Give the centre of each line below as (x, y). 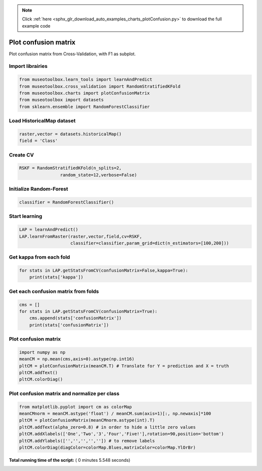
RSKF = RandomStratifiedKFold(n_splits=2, (70, 168)
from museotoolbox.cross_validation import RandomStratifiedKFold (100, 86)
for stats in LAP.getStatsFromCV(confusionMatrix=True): (88, 311)
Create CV (21, 155)
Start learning (25, 216)
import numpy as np (42, 352)
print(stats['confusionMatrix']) (69, 325)
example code (36, 26)
